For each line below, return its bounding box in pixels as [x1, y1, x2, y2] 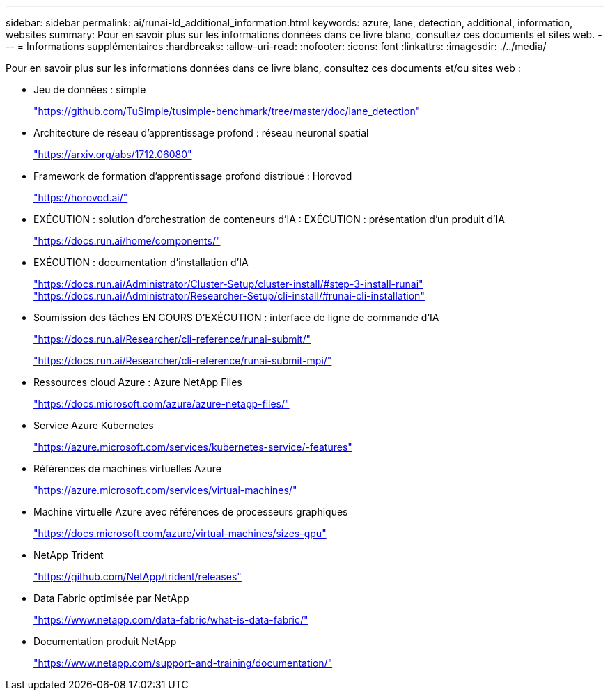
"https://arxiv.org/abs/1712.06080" [33, 148, 192, 160]
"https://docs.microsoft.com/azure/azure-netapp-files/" [33, 398, 290, 410]
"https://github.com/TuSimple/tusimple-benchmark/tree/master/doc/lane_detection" [33, 105, 421, 117]
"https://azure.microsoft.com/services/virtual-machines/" [33, 484, 297, 496]
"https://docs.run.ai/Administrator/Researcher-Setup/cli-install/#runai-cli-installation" [33, 290, 425, 302]
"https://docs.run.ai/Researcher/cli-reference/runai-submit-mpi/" [33, 355, 332, 366]
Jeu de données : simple [33, 84, 146, 95]
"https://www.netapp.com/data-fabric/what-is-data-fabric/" [33, 614, 308, 626]
